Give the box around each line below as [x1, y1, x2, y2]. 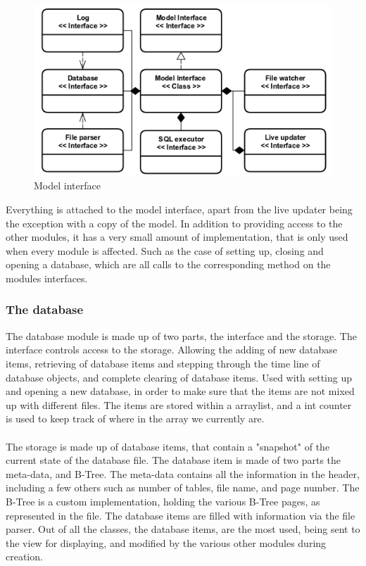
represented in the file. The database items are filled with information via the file [6, 508, 355, 522]
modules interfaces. [6, 270, 88, 285]
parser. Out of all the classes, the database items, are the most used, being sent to [6, 522, 360, 536]
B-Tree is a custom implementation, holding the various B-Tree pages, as [6, 493, 320, 508]
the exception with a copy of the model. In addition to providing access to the [6, 215, 343, 230]
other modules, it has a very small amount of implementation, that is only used [6, 229, 348, 244]
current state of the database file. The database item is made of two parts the [6, 453, 341, 467]
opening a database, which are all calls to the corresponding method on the [6, 257, 331, 272]
